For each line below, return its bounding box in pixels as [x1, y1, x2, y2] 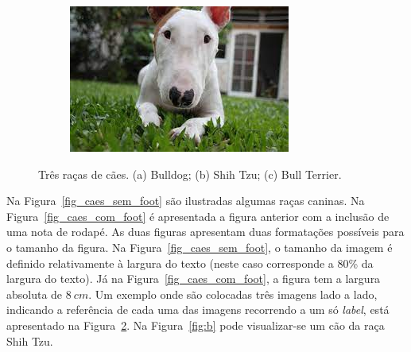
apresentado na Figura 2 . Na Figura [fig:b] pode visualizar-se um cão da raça [6, 316, 385, 333]
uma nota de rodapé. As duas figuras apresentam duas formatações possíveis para [6, 223, 405, 240]
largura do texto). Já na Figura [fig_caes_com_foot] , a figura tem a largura [6, 270, 381, 287]
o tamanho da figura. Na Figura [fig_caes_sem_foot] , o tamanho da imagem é [6, 238, 393, 255]
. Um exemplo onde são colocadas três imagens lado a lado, [88, 285, 378, 302]
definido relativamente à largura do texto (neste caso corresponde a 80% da [6, 254, 374, 271]
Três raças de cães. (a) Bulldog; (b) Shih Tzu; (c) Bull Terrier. [38, 165, 342, 182]
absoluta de [6, 285, 63, 302]
